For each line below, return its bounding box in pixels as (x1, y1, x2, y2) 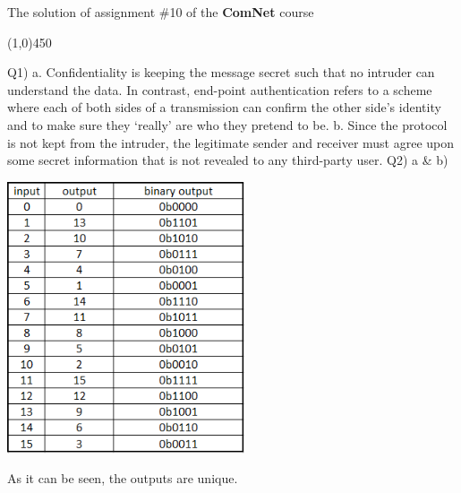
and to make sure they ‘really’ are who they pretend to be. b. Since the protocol (7, 115, 448, 134)
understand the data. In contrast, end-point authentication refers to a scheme (7, 80, 432, 99)
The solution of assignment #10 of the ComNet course (7, 3, 314, 21)
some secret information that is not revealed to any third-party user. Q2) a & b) (7, 151, 448, 169)
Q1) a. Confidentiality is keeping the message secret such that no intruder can (7, 63, 435, 82)
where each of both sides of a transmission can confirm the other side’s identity (7, 98, 441, 117)
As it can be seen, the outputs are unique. (7, 469, 238, 488)
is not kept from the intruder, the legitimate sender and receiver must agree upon (7, 133, 455, 151)
